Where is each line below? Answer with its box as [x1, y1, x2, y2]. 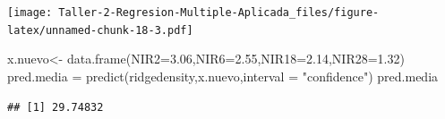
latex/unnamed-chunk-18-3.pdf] [7, 23, 193, 37]
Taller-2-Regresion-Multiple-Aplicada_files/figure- [58, 6, 380, 19]
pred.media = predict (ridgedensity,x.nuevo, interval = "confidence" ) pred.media [7, 66, 439, 85]
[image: [7, 6, 53, 19]
